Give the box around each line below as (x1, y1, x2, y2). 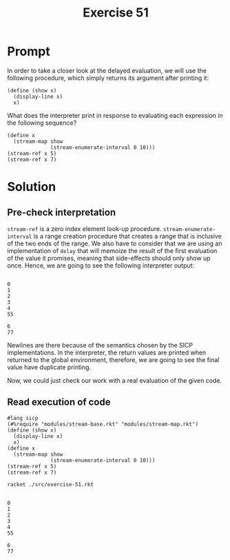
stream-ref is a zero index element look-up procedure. (7, 224, 162, 232)
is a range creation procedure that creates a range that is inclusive (33, 232, 222, 240)
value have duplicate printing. (7, 363, 92, 371)
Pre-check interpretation (7, 206, 116, 218)
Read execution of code (7, 397, 111, 408)
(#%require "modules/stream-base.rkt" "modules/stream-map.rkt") (7, 421, 198, 428)
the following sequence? (7, 119, 77, 127)
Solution (7, 179, 56, 194)
